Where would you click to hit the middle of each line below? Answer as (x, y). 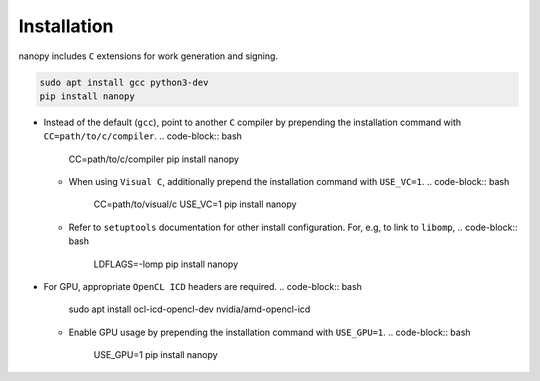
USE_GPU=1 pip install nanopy (156, 355)
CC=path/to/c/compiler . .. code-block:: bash (142, 136)
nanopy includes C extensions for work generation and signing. (148, 56)
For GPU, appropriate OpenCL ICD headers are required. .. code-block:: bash (202, 287)
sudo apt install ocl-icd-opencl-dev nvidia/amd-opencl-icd (189, 309)
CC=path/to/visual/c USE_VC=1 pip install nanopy (195, 204)
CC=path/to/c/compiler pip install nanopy (154, 159)
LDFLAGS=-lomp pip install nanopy (166, 264)
